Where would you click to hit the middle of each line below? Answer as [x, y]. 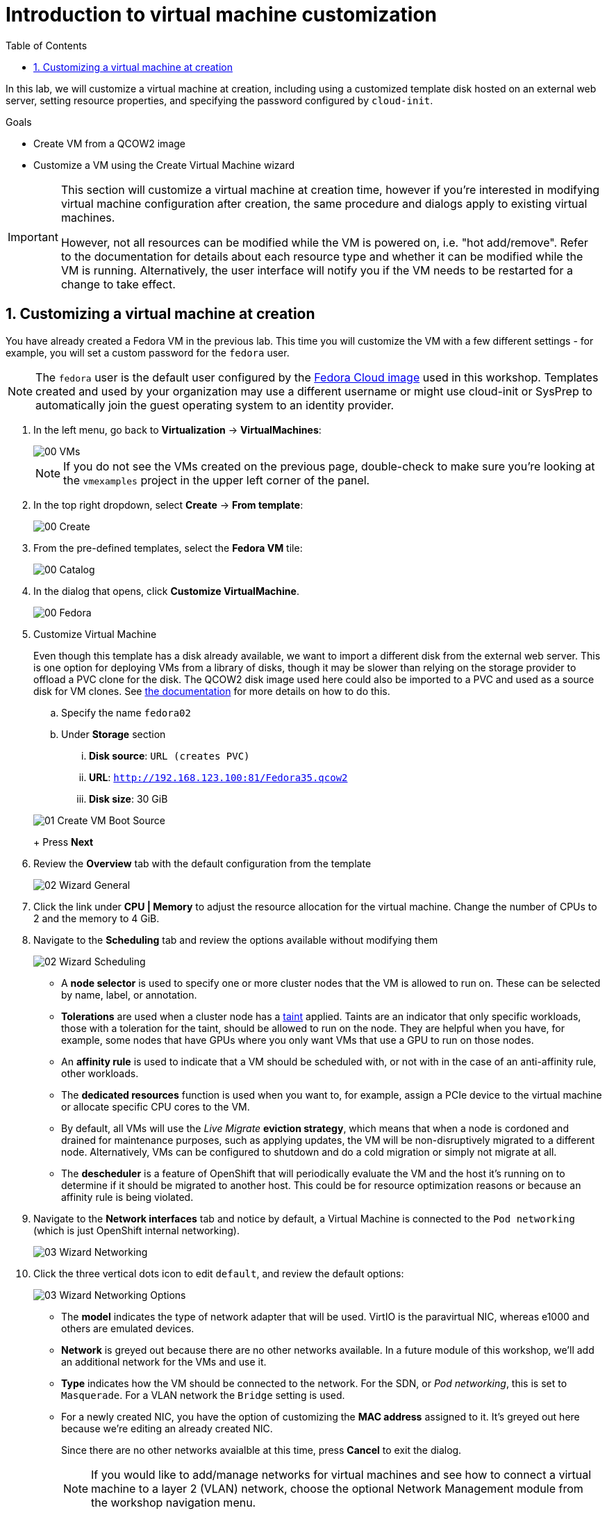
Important [33, 237]
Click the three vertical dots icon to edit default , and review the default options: [219, 1273]
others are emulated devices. [128, 1328]
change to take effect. [118, 284]
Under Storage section [114, 734]
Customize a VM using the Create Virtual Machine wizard [164, 165]
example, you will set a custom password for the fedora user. [148, 352]
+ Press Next [64, 842]
